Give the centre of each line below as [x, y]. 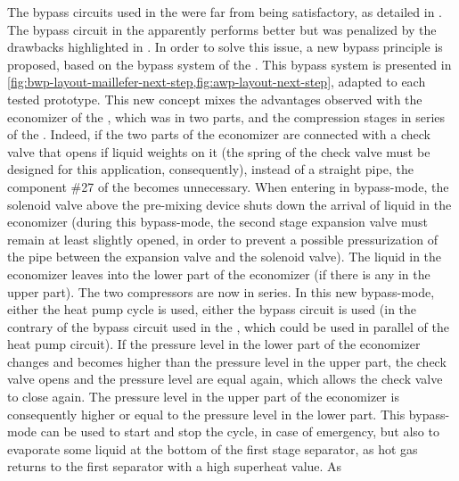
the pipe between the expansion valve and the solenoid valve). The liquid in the [225, 257]
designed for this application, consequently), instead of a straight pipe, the [210, 169]
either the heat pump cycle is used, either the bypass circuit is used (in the [212, 309]
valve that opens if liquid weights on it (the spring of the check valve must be [219, 151]
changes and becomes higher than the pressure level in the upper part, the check [227, 361]
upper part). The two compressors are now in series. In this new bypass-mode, [221, 291]
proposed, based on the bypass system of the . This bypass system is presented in [229, 64]
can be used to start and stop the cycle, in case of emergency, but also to [240, 431]
